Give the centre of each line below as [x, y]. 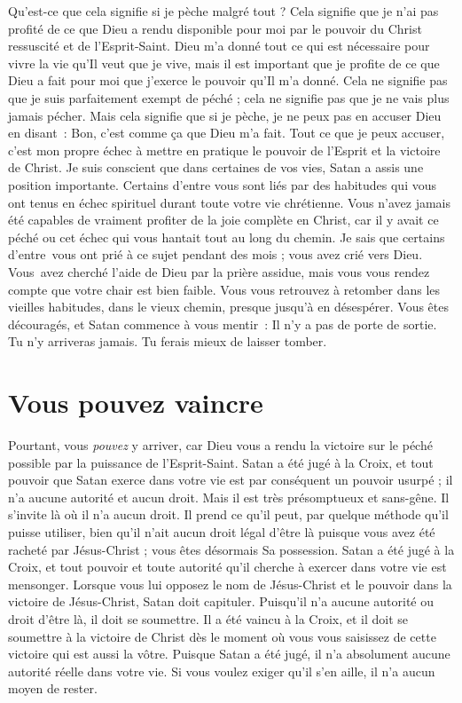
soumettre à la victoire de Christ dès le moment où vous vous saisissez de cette [222, 636]
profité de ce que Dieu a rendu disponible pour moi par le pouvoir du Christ [215, 28]
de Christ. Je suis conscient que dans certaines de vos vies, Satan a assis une [216, 167]
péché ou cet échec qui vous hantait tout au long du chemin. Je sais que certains [227, 237]
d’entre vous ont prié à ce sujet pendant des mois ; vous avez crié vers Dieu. [215, 254]
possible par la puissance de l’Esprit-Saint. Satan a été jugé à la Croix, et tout [221, 462]
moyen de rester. [53, 688]
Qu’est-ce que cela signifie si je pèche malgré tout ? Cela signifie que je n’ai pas [223, 11]
